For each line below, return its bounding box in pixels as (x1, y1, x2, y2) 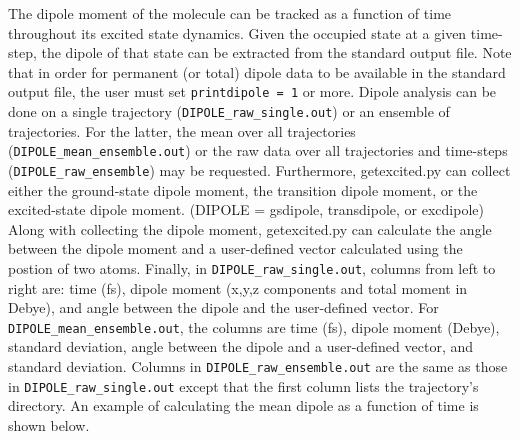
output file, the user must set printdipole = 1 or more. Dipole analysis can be (8, 81, 497, 102)
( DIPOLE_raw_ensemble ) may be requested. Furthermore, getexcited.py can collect (8, 159, 511, 180)
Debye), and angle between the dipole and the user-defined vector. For (8, 297, 439, 318)
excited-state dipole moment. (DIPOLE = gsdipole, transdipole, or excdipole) (8, 199, 484, 220)
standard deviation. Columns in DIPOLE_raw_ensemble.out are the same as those (8, 356, 508, 377)
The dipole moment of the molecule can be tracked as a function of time (8, 3, 452, 23)
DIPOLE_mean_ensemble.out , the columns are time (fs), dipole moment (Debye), (8, 316, 500, 337)
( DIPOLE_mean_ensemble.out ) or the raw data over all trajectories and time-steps (8, 140, 508, 161)
